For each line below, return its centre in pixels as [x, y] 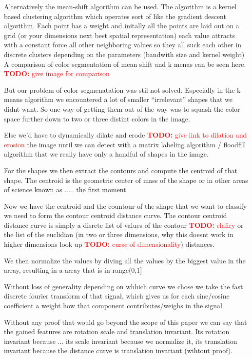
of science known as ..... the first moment [65, 189]
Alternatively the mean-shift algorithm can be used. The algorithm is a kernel [120, 6]
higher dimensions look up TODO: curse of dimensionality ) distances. [109, 244]
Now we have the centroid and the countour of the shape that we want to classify [126, 206]
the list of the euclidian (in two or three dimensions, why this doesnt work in [119, 234]
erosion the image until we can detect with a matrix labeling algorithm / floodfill [125, 144]
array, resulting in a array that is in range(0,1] [73, 270]
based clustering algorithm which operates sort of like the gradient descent [115, 16]
